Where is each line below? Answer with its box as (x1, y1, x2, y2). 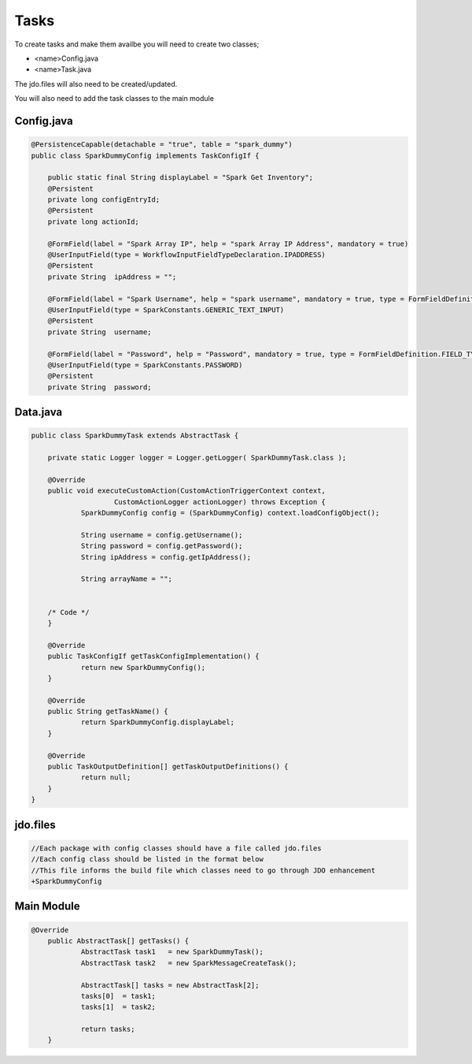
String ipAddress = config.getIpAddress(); (80, 552, 252, 561)
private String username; (47, 327, 153, 337)
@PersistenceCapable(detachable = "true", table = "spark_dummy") (31, 140, 293, 149)
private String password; (47, 382, 153, 392)
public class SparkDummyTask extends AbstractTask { (31, 431, 239, 441)
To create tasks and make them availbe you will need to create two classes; (14, 39, 260, 49)
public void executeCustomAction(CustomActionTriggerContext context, (47, 486, 326, 496)
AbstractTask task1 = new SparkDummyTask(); (80, 947, 264, 957)
